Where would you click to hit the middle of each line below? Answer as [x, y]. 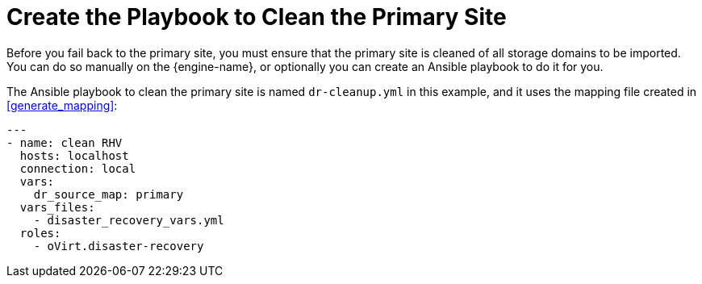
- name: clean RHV [65, 142]
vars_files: [57, 207]
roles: [40, 233]
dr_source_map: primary [109, 194]
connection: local [78, 168]
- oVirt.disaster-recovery [119, 246]
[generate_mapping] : [62, 105]
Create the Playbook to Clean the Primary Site [257, 17]
